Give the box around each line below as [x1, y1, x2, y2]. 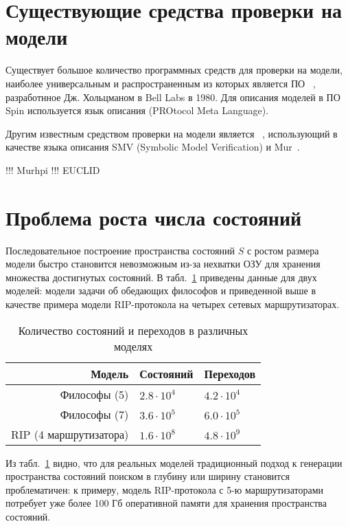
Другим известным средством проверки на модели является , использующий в [5, 126, 338, 140]
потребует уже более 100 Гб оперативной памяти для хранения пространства [5, 496, 327, 510]
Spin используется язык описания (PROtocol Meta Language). [5, 103, 269, 118]
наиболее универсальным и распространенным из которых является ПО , [5, 76, 316, 90]
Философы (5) [60, 386, 129, 402]
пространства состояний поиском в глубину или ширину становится [5, 469, 290, 483]
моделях [113, 338, 153, 354]
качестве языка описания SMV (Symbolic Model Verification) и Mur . [5, 140, 300, 154]
